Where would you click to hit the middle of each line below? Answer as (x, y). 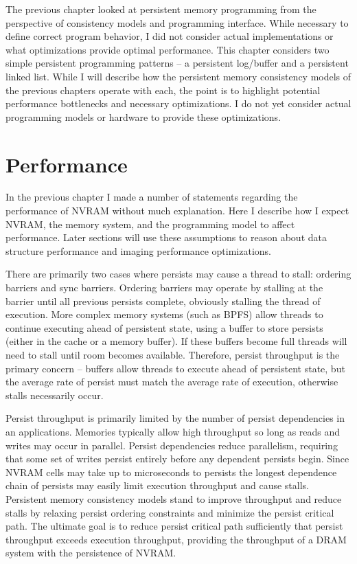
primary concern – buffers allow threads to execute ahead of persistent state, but (175, 368)
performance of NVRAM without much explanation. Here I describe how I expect (177, 211)
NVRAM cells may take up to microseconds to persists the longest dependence (171, 472)
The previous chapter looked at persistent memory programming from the (161, 9)
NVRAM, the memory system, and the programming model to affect (150, 224)
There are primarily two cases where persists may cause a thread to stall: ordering (178, 274)
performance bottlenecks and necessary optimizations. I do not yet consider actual (178, 103)
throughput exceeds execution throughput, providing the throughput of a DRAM (176, 539)
